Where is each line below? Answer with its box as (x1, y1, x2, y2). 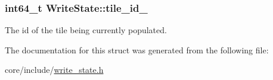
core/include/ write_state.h (5, 63, 104, 76)
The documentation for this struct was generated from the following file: (5, 43, 269, 56)
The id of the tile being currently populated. (5, 24, 167, 36)
